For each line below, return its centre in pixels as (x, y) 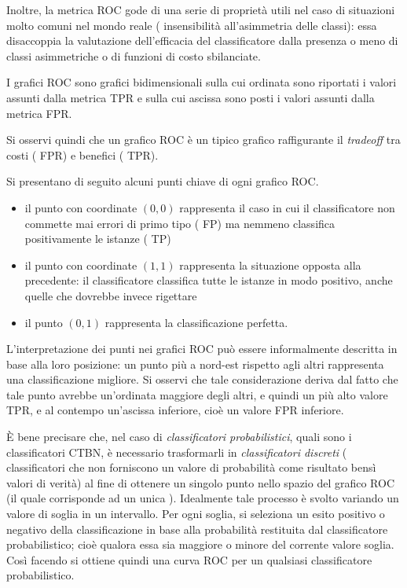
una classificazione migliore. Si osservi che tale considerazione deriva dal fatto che (202, 379)
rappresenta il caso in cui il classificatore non (287, 207)
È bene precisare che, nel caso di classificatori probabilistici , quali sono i (179, 437)
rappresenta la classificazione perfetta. (196, 322)
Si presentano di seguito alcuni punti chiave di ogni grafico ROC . (163, 181)
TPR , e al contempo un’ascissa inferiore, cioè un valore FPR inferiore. (175, 410)
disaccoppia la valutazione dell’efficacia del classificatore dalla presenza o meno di (202, 40)
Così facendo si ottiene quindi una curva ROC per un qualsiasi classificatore (189, 559)
